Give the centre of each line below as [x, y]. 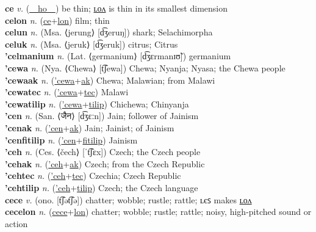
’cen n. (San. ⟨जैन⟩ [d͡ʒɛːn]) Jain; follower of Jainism [102, 116]
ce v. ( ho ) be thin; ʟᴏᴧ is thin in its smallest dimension [117, 8]
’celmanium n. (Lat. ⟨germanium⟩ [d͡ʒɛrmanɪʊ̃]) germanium [118, 56]
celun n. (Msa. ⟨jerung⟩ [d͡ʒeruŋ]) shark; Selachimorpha [109, 32]
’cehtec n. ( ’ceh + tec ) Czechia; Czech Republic [93, 176]
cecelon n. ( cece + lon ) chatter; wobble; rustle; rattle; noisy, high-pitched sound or [158, 212]
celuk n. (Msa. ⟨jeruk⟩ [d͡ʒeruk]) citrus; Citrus [92, 44]
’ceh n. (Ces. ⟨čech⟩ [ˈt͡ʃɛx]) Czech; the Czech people [103, 152]
